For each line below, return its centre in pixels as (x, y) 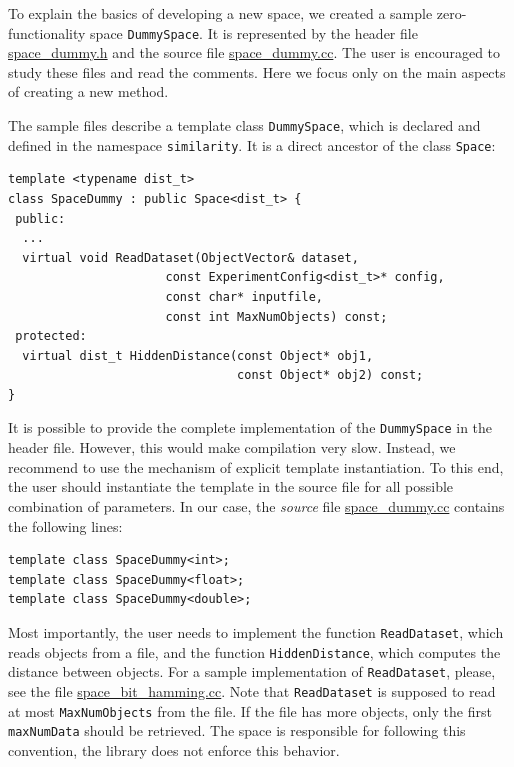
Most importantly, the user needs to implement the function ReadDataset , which (256, 631)
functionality (47, 32)
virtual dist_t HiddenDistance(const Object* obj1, (198, 355)
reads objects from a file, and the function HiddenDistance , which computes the (254, 651)
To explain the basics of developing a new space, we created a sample (220, 13)
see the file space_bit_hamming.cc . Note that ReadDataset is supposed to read (252, 690)
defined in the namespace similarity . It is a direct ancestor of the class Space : (252, 144)
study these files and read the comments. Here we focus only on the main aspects (257, 71)
